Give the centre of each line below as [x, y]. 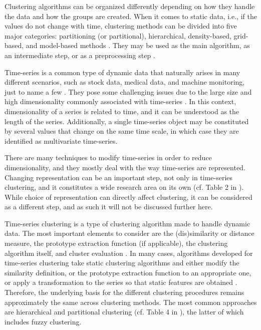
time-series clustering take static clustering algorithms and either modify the [122, 263]
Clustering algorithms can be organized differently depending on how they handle [130, 6]
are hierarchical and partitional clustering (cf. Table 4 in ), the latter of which [124, 312]
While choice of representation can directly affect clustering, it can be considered [128, 197]
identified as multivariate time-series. [61, 140]
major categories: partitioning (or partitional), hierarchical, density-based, [118, 35]
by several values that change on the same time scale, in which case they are [122, 131]
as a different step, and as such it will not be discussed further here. [109, 207]
